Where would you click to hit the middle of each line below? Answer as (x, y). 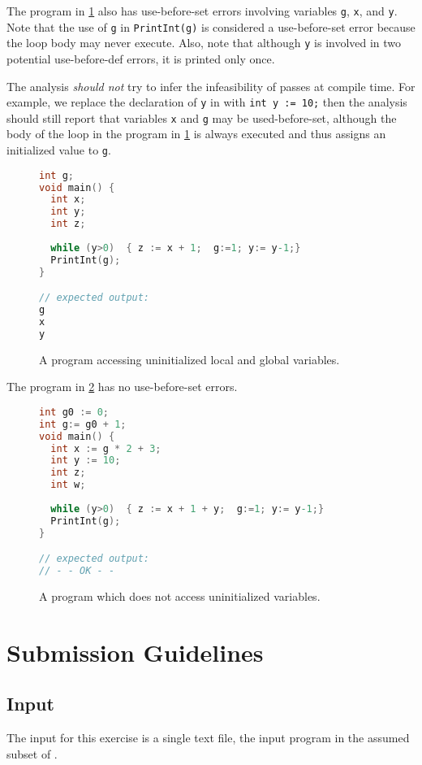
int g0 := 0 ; (74, 412)
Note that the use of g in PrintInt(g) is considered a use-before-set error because (211, 26)
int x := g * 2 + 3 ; (106, 448)
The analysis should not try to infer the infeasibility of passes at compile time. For (211, 86)
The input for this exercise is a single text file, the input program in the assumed (208, 738)
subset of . (32, 753)
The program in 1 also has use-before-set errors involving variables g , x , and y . (202, 11)
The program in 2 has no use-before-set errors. (122, 387)
